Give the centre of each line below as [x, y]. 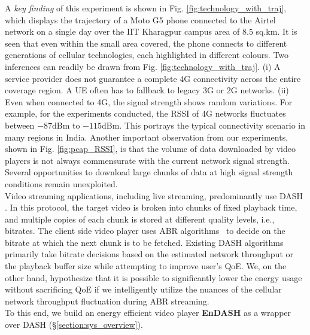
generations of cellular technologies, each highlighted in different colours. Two [147, 55]
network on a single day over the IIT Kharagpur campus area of [122, 31]
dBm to [66, 125]
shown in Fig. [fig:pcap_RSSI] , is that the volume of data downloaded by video [150, 149]
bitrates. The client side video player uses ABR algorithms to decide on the [145, 231]
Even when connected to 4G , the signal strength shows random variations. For [149, 101]
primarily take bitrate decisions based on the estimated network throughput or [149, 254]
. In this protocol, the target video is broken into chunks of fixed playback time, [151, 207]
